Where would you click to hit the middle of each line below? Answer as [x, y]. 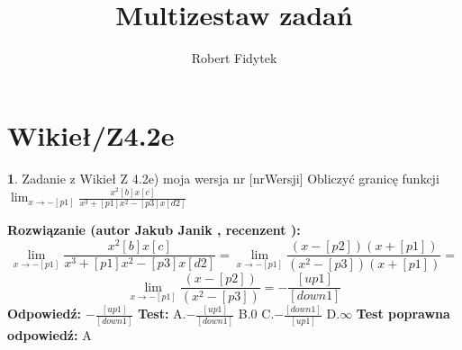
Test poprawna [403, 314]
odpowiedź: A [50, 334]
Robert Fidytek [234, 58]
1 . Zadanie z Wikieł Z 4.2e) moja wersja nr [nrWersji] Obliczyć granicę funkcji [223, 178]
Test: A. [162, 314]
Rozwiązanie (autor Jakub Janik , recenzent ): [154, 230]
